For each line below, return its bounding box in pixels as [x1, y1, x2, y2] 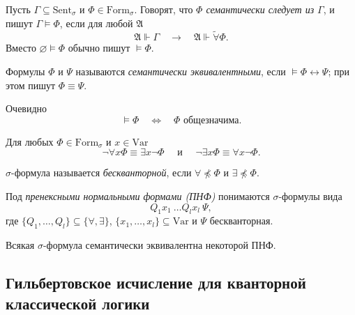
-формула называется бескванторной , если [11, 165, 192, 180]
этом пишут [6, 77, 56, 92]
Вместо [6, 40, 36, 55]
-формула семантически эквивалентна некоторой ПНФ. [43, 238, 276, 252]
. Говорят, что [134, 2, 193, 16]
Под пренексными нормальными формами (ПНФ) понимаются [6, 188, 270, 203]
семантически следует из [206, 2, 315, 16]
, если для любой [59, 15, 133, 30]
